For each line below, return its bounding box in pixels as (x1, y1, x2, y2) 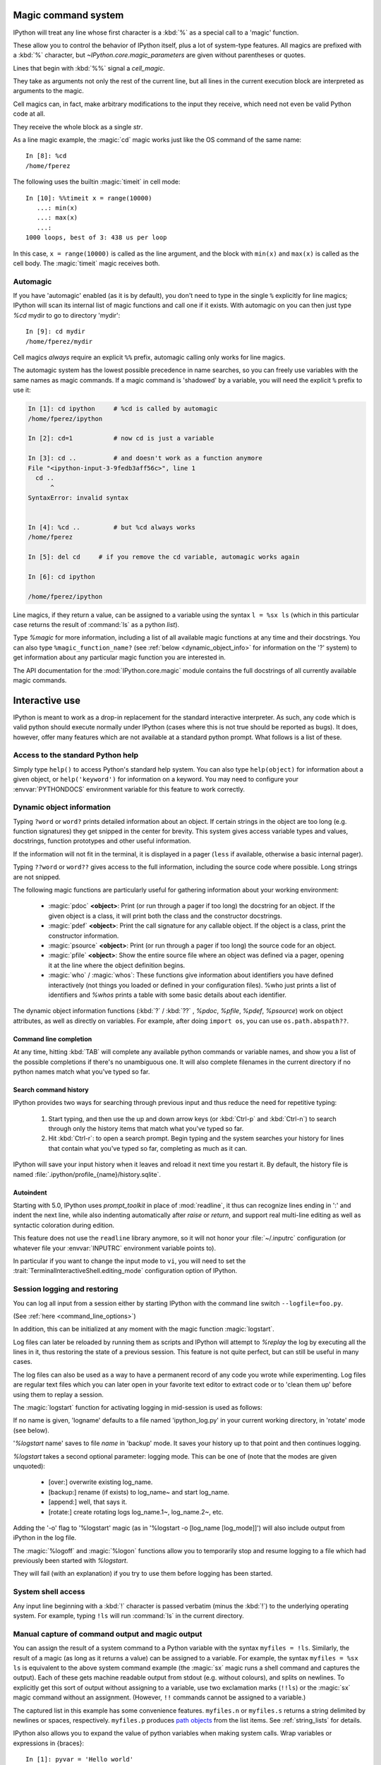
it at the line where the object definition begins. (48, 961, 186, 969)
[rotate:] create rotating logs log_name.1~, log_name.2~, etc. (48, 1507, 224, 1516)
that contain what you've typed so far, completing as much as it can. (48, 1144, 248, 1152)
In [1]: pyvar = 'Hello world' (25, 1755, 134, 1764)
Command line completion (13, 1034, 92, 1043)
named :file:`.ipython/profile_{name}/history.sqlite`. (13, 1170, 162, 1178)
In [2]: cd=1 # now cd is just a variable (28, 434, 214, 443)
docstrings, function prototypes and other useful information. (13, 837, 191, 845)
